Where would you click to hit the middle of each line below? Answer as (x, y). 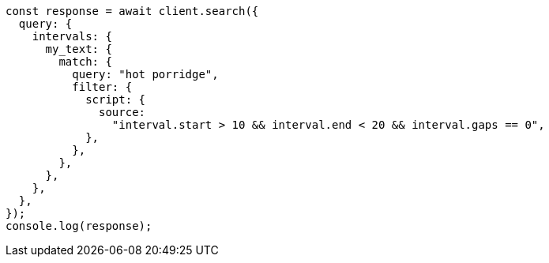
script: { (116, 100)
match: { (85, 62)
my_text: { (79, 49)
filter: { (102, 87)
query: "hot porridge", (145, 74)
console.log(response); (79, 226)
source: (122, 112)
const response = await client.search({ (132, 11)
